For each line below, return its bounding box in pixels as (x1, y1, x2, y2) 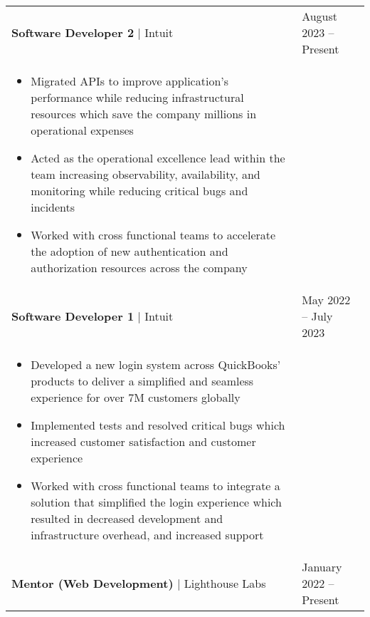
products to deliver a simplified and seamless (31, 373, 254, 389)
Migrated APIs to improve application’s (31, 73, 229, 89)
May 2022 (302, 291, 351, 308)
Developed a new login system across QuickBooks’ (31, 356, 281, 373)
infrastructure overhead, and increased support (31, 527, 264, 543)
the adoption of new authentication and (31, 243, 228, 259)
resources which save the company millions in (31, 105, 257, 122)
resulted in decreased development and (31, 510, 223, 527)
